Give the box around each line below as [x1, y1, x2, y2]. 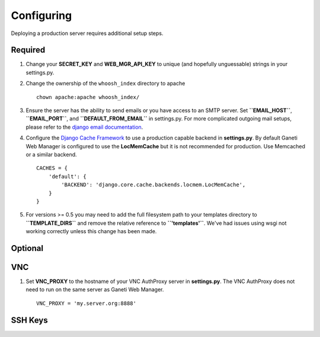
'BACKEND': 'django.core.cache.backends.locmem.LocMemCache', [61, 182, 246, 188]
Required [11, 45, 46, 55]
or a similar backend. [25, 151, 77, 158]
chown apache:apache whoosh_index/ [36, 94, 140, 100]
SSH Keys [11, 315, 48, 325]
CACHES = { [36, 165, 68, 171]
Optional [11, 243, 44, 253]
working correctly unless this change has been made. [25, 228, 157, 235]
